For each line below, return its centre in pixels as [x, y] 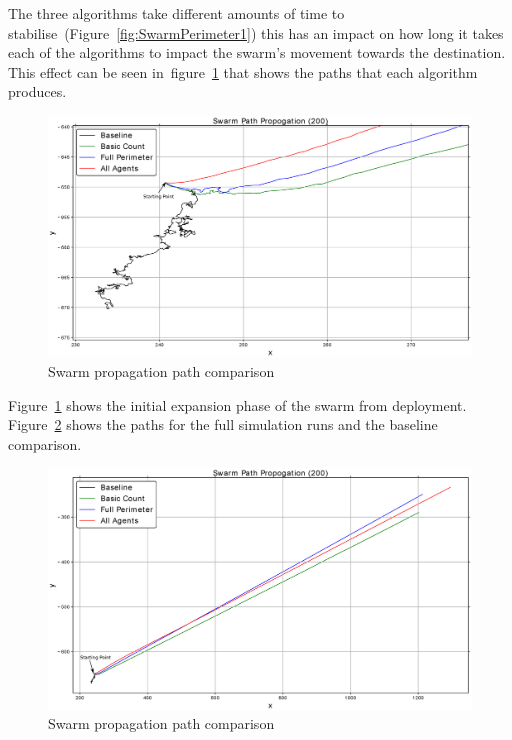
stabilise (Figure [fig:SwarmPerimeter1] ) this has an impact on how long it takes [256, 32]
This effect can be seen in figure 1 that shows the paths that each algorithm [243, 71]
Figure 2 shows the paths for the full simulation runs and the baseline [223, 424]
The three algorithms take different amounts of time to [176, 13]
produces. [37, 91]
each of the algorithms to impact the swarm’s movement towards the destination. [257, 52]
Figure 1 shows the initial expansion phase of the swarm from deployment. [237, 404]
